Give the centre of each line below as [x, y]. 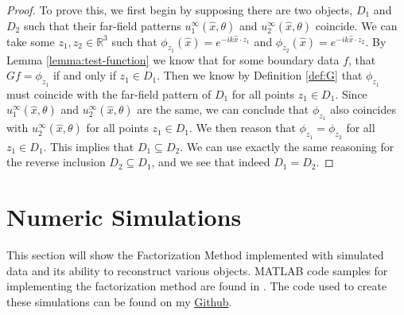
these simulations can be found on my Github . [119, 301]
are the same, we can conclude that [223, 109]
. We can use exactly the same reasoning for [287, 146]
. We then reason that [243, 128]
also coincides [363, 109]
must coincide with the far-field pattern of [109, 93]
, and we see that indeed [211, 162]
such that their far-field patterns [102, 25]
